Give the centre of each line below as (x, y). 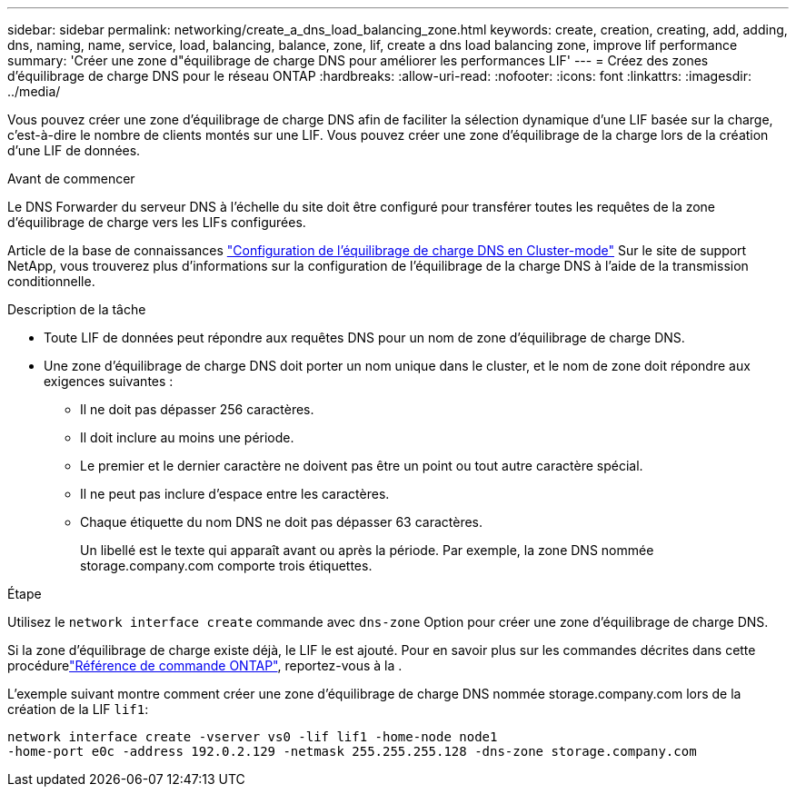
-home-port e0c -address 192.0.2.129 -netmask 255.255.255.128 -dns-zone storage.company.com (352, 751)
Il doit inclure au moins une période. (187, 437)
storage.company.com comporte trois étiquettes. (226, 566)
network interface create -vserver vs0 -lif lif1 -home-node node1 (253, 737)
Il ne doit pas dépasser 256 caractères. (197, 409)
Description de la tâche (77, 309)
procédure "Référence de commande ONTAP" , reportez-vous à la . (205, 665)
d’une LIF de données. (74, 150)
